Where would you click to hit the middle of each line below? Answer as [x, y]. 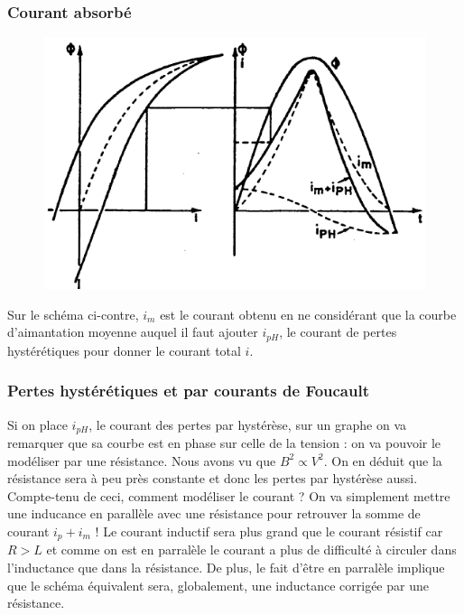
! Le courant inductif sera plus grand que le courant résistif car [269, 531]
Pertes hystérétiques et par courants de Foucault [188, 391]
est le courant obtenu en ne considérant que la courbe [308, 314]
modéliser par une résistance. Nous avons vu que [142, 460]
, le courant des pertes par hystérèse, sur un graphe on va [248, 424]
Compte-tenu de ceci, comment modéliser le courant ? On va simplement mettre [229, 495]
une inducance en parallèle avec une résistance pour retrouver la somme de [214, 513]
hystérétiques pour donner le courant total [124, 350]
